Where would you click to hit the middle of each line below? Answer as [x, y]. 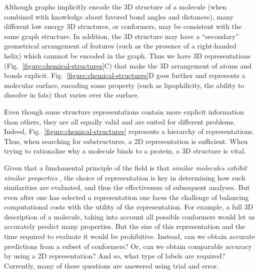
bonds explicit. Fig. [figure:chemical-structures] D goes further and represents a [125, 75]
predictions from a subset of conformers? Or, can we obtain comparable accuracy [128, 246]
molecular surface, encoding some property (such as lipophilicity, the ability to [124, 85]
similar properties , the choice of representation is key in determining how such [125, 177]
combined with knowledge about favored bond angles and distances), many [119, 16]
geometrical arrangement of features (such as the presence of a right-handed [120, 46]
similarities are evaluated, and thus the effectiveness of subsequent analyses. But [127, 187]
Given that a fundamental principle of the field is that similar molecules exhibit [125, 167]
